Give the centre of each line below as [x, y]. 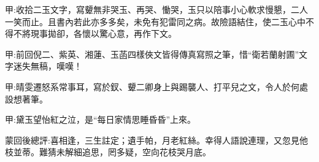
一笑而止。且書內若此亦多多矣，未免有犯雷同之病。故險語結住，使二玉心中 [155, 21]
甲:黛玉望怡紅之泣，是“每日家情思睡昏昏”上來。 [101, 119]
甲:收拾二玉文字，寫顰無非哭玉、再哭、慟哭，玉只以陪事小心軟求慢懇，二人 [156, 9]
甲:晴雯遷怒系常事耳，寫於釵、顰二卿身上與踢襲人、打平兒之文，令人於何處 [156, 86]
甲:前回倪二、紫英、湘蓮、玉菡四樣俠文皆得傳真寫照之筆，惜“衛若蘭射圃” [152, 54]
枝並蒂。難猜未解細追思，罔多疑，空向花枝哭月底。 [108, 152]
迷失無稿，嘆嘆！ [48, 66]
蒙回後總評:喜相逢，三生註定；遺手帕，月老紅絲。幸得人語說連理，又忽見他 [156, 140]
